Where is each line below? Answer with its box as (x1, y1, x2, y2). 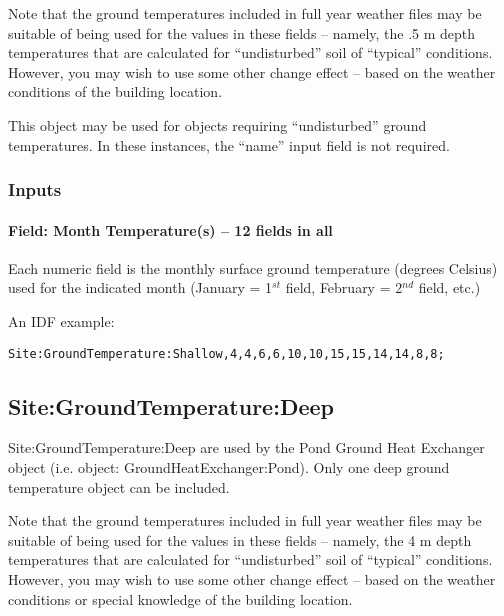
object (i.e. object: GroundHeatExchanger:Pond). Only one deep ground (8, 457, 450, 478)
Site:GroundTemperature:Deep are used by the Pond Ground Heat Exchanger (8, 437, 485, 458)
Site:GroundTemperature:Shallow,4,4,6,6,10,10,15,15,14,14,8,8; (8, 346, 445, 361)
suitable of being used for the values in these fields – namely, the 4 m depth (8, 529, 472, 550)
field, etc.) (418, 277, 481, 298)
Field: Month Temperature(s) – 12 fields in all (8, 219, 333, 240)
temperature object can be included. (8, 476, 230, 497)
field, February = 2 (285, 277, 403, 298)
